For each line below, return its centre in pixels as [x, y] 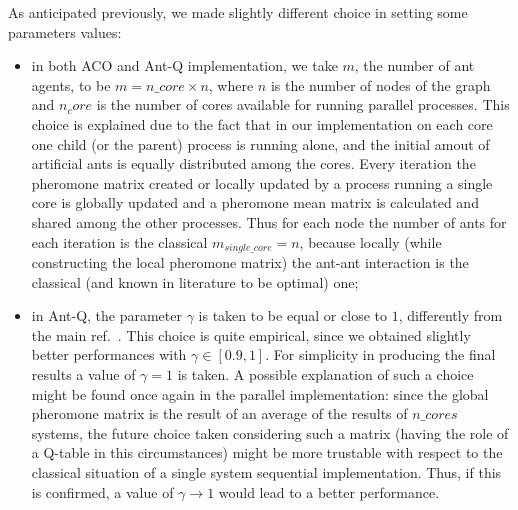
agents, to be [71, 84]
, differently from [450, 315]
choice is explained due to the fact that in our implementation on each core [262, 123]
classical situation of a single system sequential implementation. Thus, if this [266, 471]
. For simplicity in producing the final [380, 354]
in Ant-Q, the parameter [106, 315]
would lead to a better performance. [329, 491]
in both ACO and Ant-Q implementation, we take [184, 65]
